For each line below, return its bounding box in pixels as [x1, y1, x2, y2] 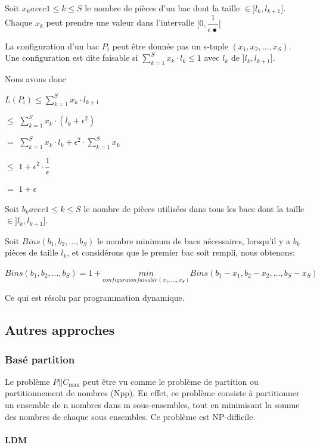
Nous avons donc [5, 72, 66, 85]
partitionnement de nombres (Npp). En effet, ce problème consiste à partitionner [5, 387, 300, 399]
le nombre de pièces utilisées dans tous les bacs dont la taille [83, 202, 305, 214]
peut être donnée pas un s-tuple [112, 39, 228, 52]
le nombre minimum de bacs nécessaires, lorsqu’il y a [97, 234, 291, 247]
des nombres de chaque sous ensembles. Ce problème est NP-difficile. [5, 410, 256, 422]
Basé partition [5, 351, 75, 366]
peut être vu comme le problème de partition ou [82, 375, 259, 387]
